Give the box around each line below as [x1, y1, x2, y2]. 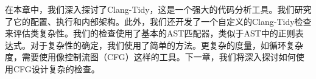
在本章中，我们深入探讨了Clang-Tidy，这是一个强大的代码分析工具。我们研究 [5, 3, 312, 15]
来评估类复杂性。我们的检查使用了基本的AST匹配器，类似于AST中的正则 [5, 27, 295, 39]
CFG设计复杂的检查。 [13, 62, 100, 75]
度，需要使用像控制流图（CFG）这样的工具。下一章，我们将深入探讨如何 [5, 50, 296, 63]
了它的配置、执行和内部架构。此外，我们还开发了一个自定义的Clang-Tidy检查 [5, 15, 312, 27]
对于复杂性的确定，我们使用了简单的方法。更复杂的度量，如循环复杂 [30, 38, 303, 51]
